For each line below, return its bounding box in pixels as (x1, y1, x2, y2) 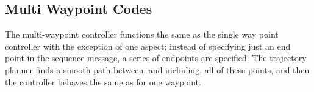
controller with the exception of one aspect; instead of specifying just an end (5, 39, 291, 52)
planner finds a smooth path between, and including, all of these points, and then (5, 63, 310, 76)
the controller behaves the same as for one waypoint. (5, 75, 201, 88)
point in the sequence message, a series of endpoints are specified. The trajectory (5, 51, 307, 64)
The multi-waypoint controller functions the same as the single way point (5, 28, 279, 41)
